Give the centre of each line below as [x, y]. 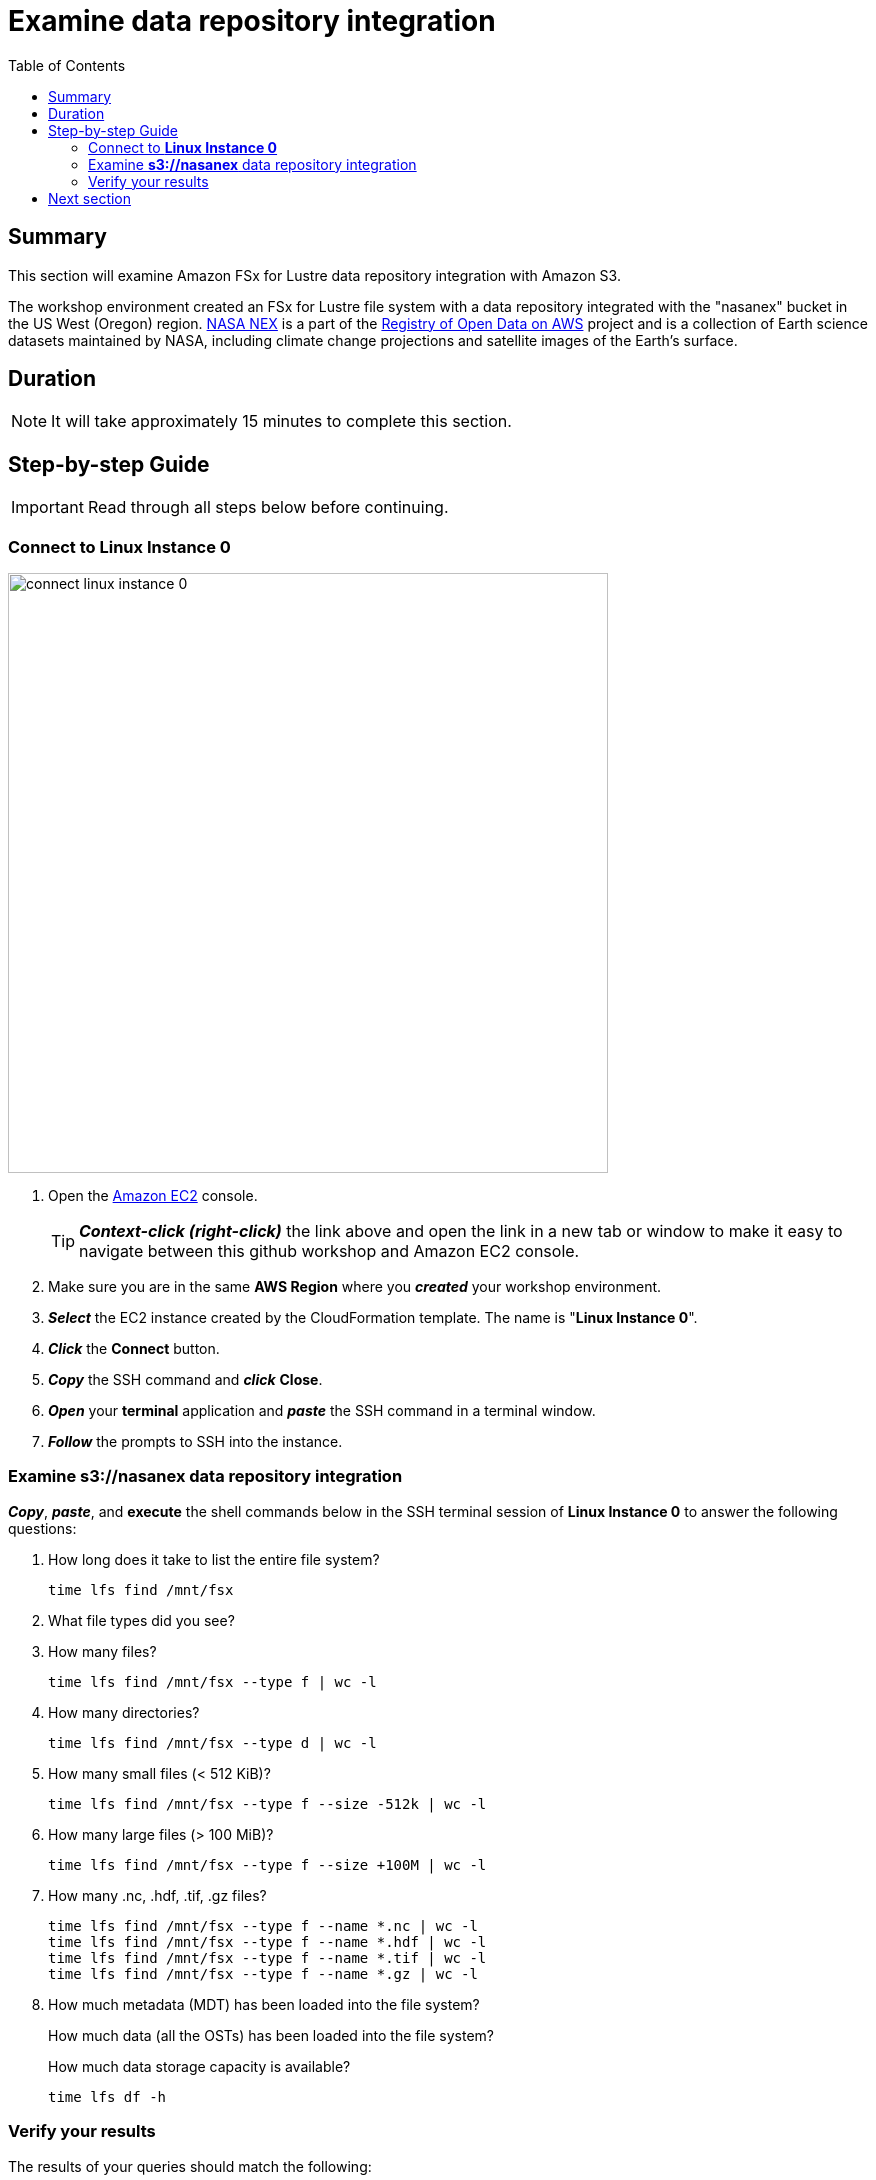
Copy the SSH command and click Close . [185, 1380]
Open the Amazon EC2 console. [153, 1196]
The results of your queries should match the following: [190, 2166]
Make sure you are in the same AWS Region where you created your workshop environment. [355, 1287]
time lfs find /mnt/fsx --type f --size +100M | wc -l [267, 1864]
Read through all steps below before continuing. [268, 507]
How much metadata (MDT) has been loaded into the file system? [264, 2004]
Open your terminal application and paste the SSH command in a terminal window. [322, 1411]
